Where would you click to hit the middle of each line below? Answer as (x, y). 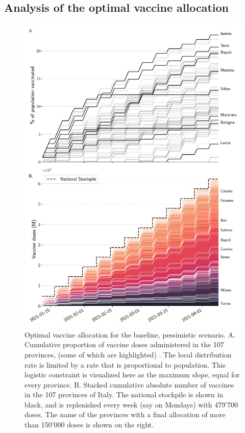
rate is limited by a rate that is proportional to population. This (125, 364)
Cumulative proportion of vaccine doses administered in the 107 (124, 344)
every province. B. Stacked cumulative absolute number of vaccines (129, 384)
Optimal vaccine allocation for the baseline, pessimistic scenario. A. (130, 334)
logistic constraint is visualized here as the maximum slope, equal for (132, 375)
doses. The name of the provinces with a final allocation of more (125, 414)
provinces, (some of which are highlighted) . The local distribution (128, 354)
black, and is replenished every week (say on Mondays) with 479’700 (131, 404)
